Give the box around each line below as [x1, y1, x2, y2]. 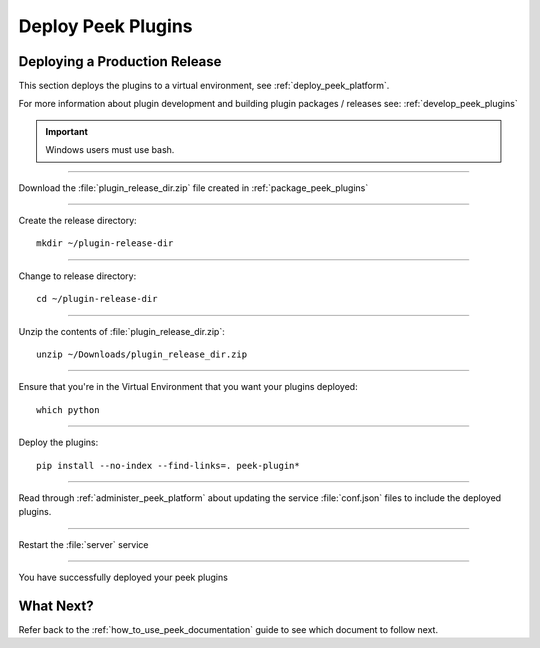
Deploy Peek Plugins [18, 15, 193, 37]
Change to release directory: [18, 270, 137, 282]
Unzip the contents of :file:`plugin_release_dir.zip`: [18, 325, 225, 337]
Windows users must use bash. [45, 144, 175, 156]
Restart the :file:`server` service [18, 538, 149, 550]
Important [45, 125, 89, 137]
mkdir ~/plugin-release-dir [36, 238, 174, 249]
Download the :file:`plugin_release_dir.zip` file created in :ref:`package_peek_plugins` [18, 181, 369, 194]
